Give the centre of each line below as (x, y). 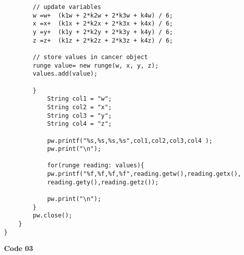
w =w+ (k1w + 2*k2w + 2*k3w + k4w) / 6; (103, 15)
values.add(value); (65, 74)
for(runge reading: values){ (96, 166)
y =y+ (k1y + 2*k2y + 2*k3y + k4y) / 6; (103, 32)
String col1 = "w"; (79, 99)
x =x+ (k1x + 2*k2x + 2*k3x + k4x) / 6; (103, 24)
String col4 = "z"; (79, 124)
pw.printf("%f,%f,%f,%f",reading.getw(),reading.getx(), (144, 174)
